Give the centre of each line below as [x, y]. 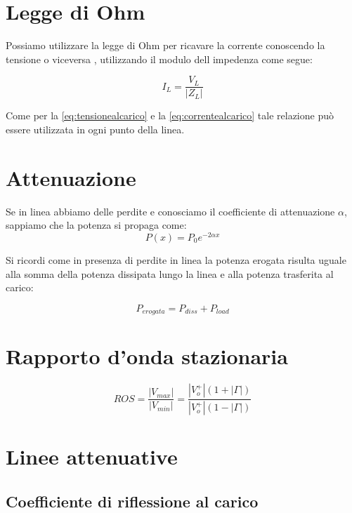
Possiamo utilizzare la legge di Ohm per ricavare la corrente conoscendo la [165, 45]
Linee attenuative [92, 457]
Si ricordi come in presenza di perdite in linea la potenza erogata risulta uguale [176, 259]
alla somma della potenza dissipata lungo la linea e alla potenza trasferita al [170, 273]
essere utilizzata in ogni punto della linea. [95, 129]
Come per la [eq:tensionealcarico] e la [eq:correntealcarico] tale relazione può [170, 115]
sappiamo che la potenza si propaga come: [96, 225]
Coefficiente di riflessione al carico [132, 501]
